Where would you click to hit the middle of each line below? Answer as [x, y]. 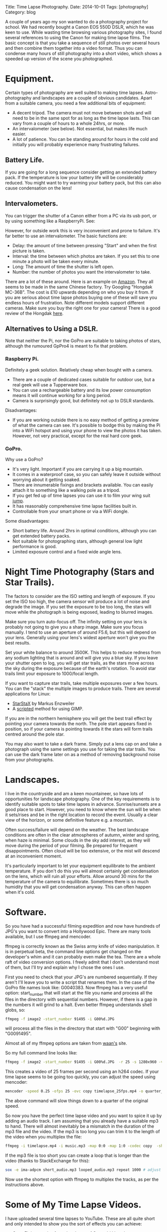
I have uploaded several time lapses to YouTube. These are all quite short [80, 1218]
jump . [18, 500]
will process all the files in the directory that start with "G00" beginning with [83, 1029]
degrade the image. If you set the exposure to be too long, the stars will [78, 607]
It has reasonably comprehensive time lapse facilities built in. [75, 506]
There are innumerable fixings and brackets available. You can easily [83, 485]
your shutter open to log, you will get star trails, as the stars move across [80, 663]
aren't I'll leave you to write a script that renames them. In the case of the [80, 982]
